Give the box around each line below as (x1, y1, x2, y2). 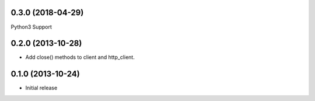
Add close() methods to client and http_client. (25, 54, 135, 61)
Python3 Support (10, 23, 52, 30)
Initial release (25, 85, 58, 92)
